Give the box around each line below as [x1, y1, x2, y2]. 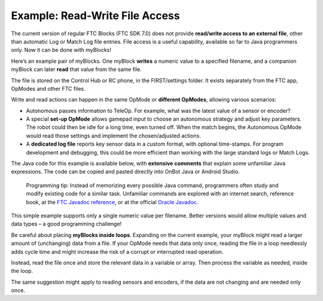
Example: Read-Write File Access [11, 9, 180, 22]
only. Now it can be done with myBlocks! [11, 47, 112, 54]
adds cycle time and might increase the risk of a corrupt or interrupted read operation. [11, 248, 224, 255]
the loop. [11, 268, 33, 275]
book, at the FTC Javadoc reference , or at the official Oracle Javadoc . [26, 198, 199, 205]
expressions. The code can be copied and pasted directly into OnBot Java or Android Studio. [11, 168, 240, 176]
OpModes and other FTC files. [11, 85, 86, 92]
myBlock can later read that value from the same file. [11, 66, 142, 73]
